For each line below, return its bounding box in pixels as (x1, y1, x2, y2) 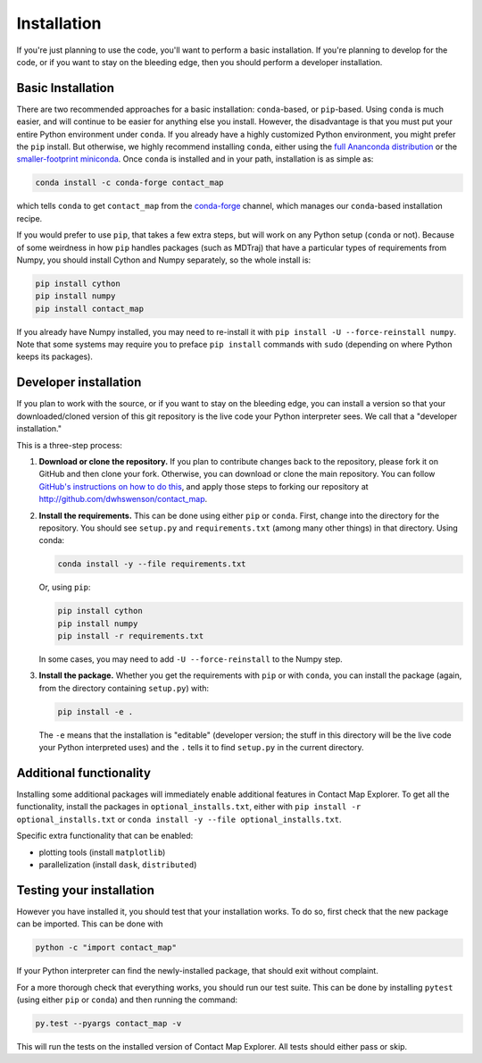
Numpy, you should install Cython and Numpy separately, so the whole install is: (16, 255, 312, 265)
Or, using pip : (38, 582, 91, 593)
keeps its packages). (16, 351, 94, 362)
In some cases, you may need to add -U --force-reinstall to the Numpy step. (38, 654, 343, 665)
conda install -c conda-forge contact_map (35, 178, 224, 188)
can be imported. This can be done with (16, 918, 164, 929)
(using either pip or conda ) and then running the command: (16, 994, 238, 1005)
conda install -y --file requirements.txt (57, 559, 246, 569)
